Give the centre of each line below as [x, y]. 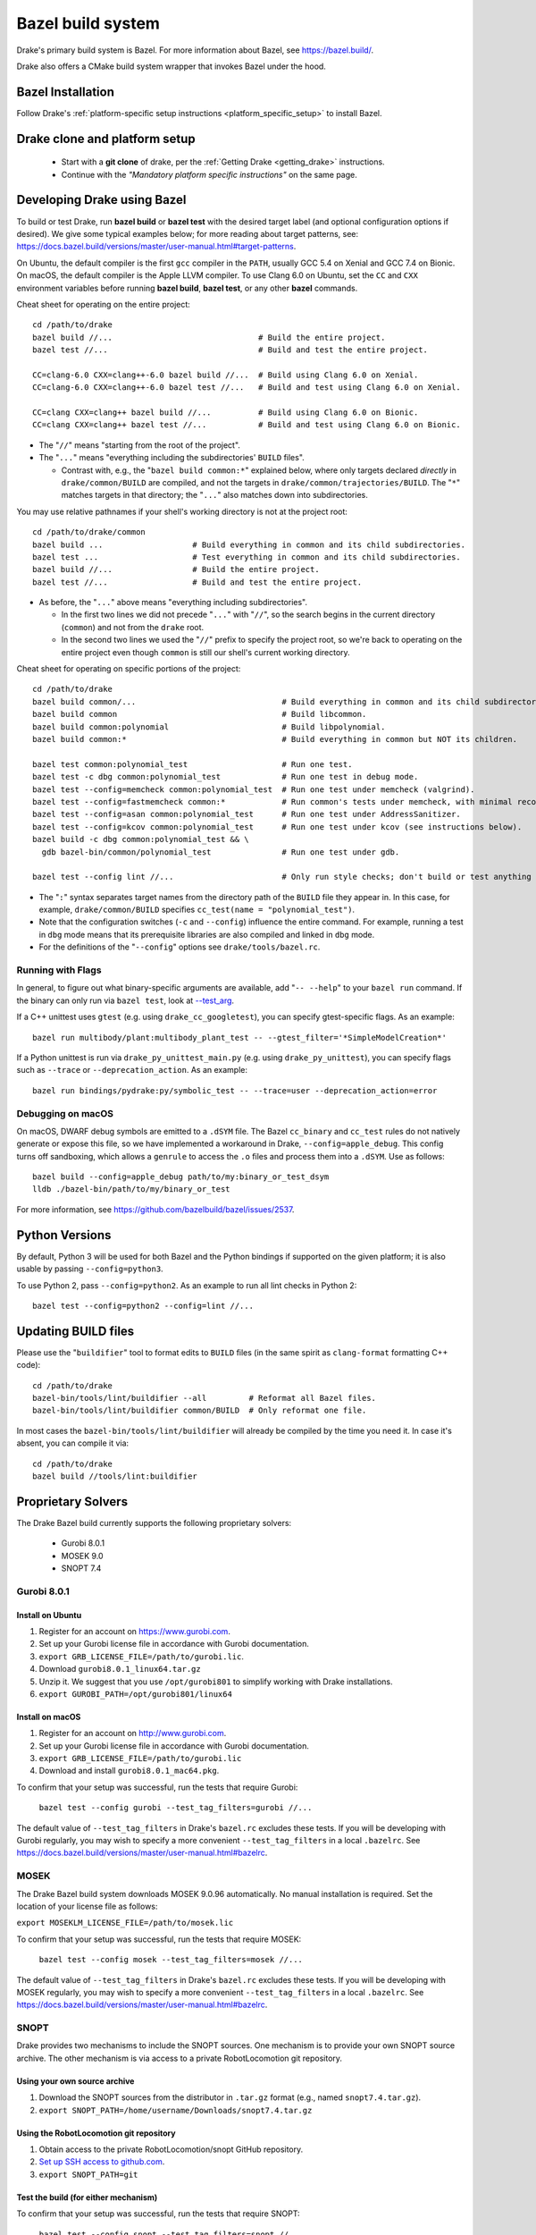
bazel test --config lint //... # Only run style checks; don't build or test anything [282, 877]
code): [29, 1365]
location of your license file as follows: [87, 1906]
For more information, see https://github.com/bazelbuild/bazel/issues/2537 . [155, 1209]
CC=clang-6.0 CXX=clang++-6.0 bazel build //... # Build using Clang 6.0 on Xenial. [226, 375]
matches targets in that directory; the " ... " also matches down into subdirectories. [214, 495]
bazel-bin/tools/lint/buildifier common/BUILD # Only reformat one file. [200, 1411]
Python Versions [64, 1235]
